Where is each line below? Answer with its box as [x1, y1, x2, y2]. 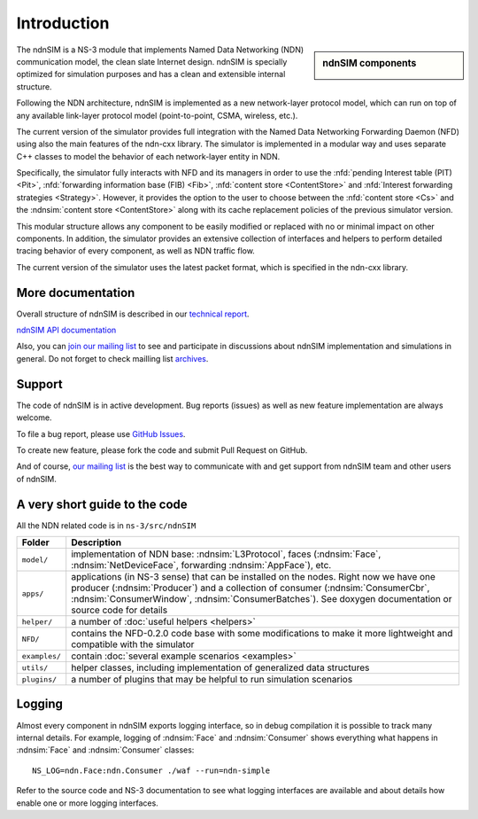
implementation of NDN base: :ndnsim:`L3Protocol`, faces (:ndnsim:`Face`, [71, 548, 382, 560]
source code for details [71, 604, 168, 616]
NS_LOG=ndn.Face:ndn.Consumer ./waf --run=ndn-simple [32, 765, 270, 776]
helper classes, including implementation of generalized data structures [71, 661, 370, 674]
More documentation [16, 285, 135, 300]
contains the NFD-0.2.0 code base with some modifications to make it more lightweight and [71, 628, 453, 640]
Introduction [16, 13, 110, 33]
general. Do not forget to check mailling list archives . [16, 353, 209, 363]
